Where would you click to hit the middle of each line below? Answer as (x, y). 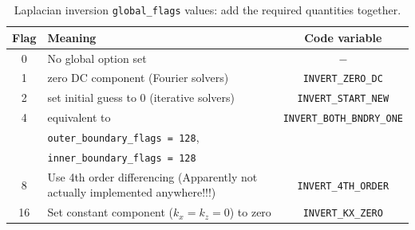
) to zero (250, 212)
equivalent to (79, 117)
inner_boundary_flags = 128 (122, 158)
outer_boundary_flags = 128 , (123, 137)
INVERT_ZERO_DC (343, 79)
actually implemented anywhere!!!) (132, 192)
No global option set (97, 58)
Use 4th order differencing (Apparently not (152, 176)
